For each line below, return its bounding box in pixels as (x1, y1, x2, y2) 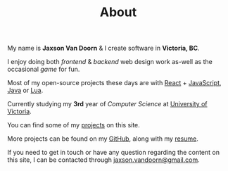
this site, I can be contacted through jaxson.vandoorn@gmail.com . (7, 156, 200, 164)
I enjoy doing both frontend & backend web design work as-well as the (7, 58, 213, 66)
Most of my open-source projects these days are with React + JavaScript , (7, 79, 222, 87)
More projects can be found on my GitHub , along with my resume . (7, 134, 199, 143)
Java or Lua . (7, 86, 44, 95)
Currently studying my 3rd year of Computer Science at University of (7, 100, 208, 108)
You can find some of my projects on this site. (7, 121, 141, 129)
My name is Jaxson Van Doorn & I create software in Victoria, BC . (7, 44, 200, 53)
